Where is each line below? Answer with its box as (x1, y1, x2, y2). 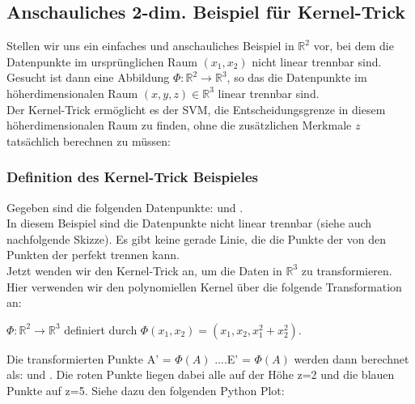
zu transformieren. (301, 262, 392, 279)
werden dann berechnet (294, 350, 409, 367)
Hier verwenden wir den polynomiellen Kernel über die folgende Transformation (6, 278, 402, 295)
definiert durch (64, 321, 138, 338)
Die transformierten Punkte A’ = (6, 350, 172, 367)
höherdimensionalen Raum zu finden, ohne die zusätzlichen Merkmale (6, 117, 352, 134)
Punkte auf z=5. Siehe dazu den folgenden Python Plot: (6, 381, 285, 398)
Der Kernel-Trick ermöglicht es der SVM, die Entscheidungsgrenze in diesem (6, 100, 386, 117)
